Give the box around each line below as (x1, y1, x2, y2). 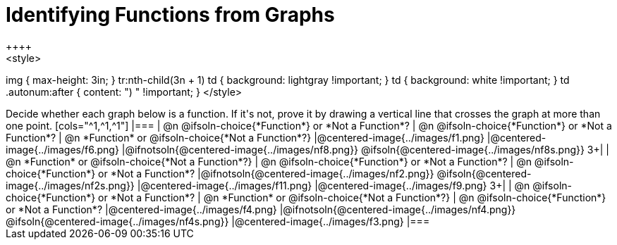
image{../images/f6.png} (6, 143, 119, 156)
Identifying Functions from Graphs (6, 3, 335, 27)
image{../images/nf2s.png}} (6, 179, 135, 191)
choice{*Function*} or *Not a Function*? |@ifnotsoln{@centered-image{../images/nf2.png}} (6, 167, 434, 180)
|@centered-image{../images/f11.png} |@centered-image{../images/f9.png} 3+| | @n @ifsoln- (137, 179, 572, 191)
